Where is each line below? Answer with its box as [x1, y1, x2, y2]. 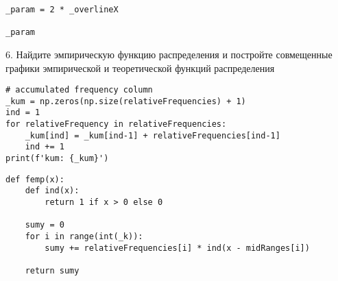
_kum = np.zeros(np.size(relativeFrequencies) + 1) [5, 96, 246, 106]
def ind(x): [25, 186, 80, 196]
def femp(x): [5, 174, 64, 184]
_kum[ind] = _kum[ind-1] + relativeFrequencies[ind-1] [25, 130, 280, 140]
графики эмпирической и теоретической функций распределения [5, 60, 275, 75]
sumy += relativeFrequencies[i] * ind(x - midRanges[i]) [45, 243, 310, 253]
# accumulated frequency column [5, 85, 153, 95]
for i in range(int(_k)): [25, 232, 143, 242]
